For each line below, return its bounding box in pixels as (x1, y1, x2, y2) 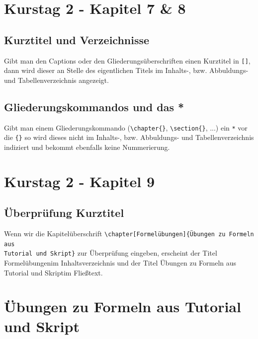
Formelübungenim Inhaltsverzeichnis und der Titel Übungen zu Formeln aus (4, 258, 237, 268)
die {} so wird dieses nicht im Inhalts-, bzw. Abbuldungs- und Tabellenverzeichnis (4, 132, 254, 142)
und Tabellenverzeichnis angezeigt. (4, 74, 109, 85)
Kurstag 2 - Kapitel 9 (4, 171, 155, 191)
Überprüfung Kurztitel (4, 205, 124, 220)
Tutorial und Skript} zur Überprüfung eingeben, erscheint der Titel (4, 248, 217, 258)
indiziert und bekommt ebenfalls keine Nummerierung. (4, 141, 170, 152)
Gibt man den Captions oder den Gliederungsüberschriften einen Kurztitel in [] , (4, 55, 251, 66)
